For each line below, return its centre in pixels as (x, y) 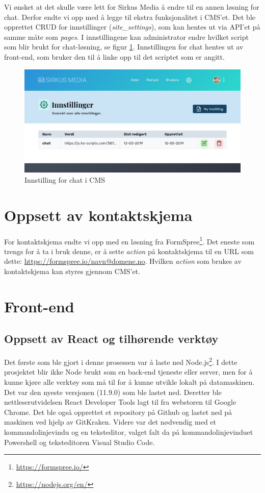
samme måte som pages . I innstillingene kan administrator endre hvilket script (126, 36)
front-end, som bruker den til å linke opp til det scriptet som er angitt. (114, 56)
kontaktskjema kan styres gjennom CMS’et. (72, 271)
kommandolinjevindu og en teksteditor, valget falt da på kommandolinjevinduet (129, 432)
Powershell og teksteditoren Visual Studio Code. (79, 442)
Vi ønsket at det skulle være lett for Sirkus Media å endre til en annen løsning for (132, 7)
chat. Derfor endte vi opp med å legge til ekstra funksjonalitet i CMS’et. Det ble (130, 17)
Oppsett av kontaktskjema (98, 215)
